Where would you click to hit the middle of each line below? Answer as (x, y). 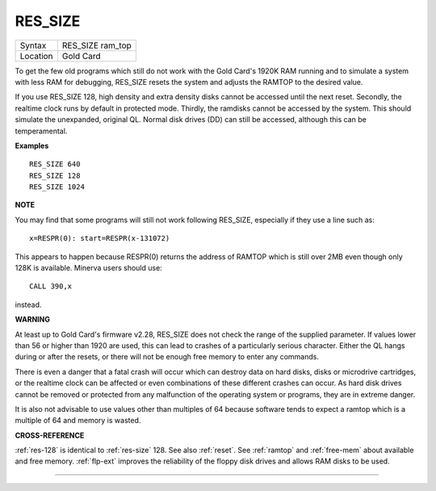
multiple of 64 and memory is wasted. (78, 421)
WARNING (32, 320)
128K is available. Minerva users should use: (89, 268)
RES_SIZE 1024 (57, 187)
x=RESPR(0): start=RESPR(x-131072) (100, 239)
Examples (32, 145)
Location (36, 56)
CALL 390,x (51, 286)
